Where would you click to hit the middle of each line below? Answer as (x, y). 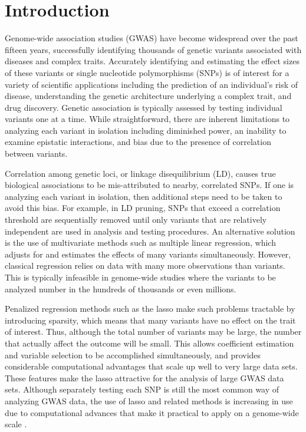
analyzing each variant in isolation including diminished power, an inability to (146, 130)
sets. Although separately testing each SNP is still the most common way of (142, 389)
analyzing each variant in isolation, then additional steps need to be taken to (144, 196)
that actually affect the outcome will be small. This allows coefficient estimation (149, 343)
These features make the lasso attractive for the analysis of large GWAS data (144, 377)
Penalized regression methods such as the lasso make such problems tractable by (150, 309)
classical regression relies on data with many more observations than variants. (145, 266)
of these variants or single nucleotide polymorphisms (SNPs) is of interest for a (147, 72)
